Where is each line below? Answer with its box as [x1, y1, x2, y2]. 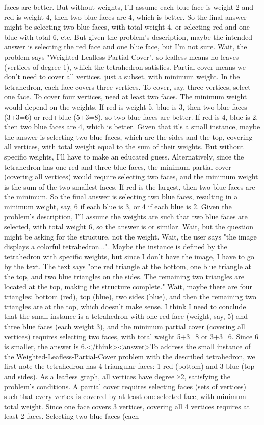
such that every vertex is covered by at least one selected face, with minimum [4, 391, 246, 402]
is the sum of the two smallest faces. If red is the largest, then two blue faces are [4, 181, 255, 192]
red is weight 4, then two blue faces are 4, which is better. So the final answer [4, 11, 247, 22]
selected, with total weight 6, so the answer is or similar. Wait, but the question [4, 221, 253, 232]
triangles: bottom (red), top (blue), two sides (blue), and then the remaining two [4, 291, 256, 302]
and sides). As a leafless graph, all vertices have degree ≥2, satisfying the [4, 370, 230, 381]
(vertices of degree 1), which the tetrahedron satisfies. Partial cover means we [4, 61, 246, 72]
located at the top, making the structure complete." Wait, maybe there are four [4, 281, 252, 291]
